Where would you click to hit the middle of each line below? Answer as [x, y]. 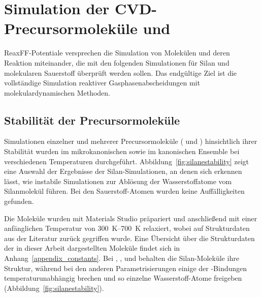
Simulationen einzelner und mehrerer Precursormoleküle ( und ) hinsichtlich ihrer [131, 141]
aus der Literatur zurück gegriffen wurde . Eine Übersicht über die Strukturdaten [129, 238]
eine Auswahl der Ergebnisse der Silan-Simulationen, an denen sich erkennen [123, 171]
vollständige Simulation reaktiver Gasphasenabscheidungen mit [102, 83]
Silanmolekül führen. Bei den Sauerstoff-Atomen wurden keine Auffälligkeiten [124, 191]
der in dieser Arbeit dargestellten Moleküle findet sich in [92, 248]
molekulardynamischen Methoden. [57, 92]
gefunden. [19, 201]
